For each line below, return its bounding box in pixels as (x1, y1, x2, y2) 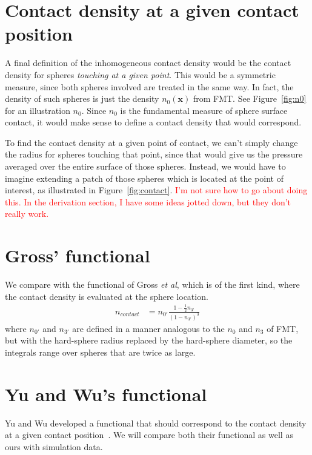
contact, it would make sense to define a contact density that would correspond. (5, 116, 302, 128)
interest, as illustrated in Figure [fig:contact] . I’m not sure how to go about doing (5, 184, 308, 196)
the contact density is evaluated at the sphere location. (5, 290, 208, 302)
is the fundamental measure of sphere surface (120, 104, 288, 116)
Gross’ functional (5, 243, 150, 268)
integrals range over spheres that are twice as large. (5, 345, 196, 358)
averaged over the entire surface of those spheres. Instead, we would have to (5, 160, 286, 173)
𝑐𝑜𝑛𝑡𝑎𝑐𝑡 (120, 311, 139, 318)
